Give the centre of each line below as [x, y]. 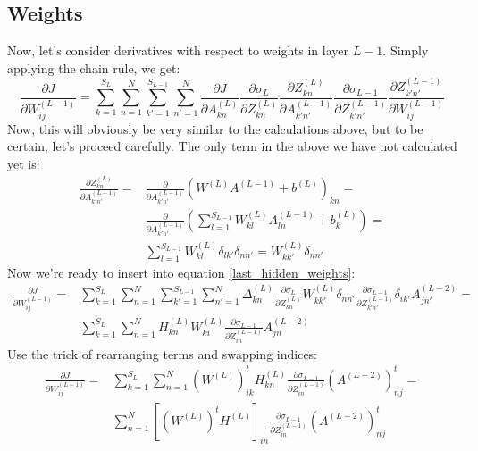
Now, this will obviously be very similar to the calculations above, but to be [215, 128]
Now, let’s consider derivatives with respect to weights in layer [178, 50]
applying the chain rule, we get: [94, 67]
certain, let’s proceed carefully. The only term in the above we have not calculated [232, 146]
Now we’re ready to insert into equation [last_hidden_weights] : [181, 272]
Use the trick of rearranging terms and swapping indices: [163, 353]
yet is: [24, 163]
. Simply [406, 50]
